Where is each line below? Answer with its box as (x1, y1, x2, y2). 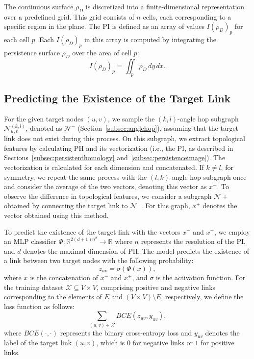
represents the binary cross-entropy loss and (60, 327, 192, 337)
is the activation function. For (155, 272, 246, 282)
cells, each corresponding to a (143, 11, 231, 22)
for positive (201, 337, 234, 348)
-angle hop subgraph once (170, 171, 247, 182)
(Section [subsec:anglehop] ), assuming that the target (77, 123, 239, 133)
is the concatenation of (30, 272, 99, 282)
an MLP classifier (4, 236, 56, 246)
